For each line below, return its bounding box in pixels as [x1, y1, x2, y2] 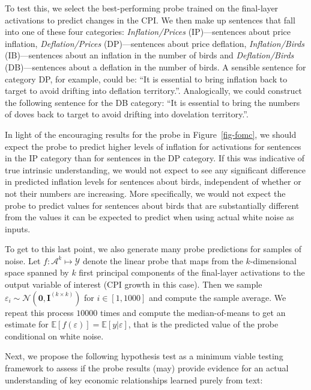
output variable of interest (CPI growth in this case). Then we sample [5, 278, 262, 291]
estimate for [5, 318, 49, 330]
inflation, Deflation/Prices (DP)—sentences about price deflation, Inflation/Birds [5, 37, 305, 49]
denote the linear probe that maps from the [82, 254, 243, 267]
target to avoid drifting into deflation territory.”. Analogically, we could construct [5, 84, 303, 97]
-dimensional [250, 254, 297, 267]
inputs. [5, 222, 31, 235]
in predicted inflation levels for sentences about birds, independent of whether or [5, 175, 301, 188]
